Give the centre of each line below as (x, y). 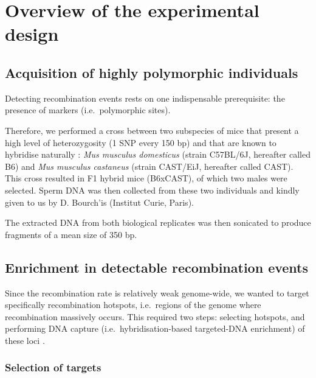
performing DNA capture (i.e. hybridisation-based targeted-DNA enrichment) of (155, 328)
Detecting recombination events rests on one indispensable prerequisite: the (145, 98)
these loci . (25, 340)
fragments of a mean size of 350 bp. (71, 234)
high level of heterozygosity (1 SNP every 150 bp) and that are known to (141, 142)
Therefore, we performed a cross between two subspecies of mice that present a (152, 130)
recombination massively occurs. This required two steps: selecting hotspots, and (155, 316)
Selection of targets (53, 367)
